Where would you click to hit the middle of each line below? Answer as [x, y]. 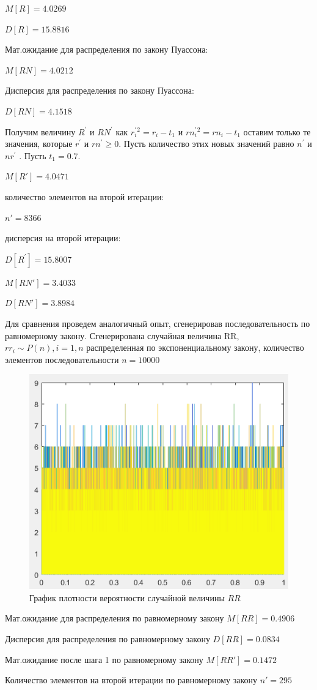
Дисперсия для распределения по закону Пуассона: [100, 90]
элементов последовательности [62, 359]
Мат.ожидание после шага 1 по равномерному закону [104, 659]
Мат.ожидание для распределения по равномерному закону [115, 618]
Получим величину [40, 131]
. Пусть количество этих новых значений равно [206, 144]
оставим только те [277, 131]
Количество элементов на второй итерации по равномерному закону [131, 680]
